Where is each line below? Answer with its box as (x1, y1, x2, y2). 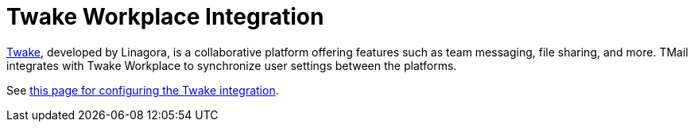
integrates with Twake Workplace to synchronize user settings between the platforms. (6, 58, 457, 72)
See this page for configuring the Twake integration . (6, 83, 279, 97)
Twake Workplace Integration (6, 3, 324, 30)
